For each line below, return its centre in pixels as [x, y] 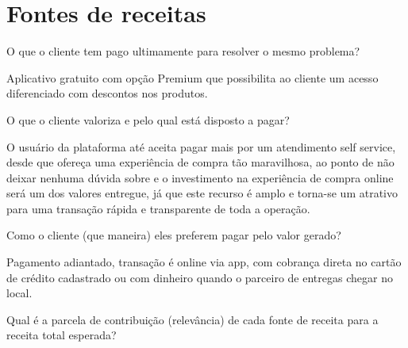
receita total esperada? [62, 335]
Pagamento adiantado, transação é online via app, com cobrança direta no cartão [204, 262]
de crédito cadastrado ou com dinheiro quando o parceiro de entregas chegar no [200, 277]
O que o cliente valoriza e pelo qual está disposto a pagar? [148, 119]
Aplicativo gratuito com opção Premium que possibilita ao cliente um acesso [192, 77]
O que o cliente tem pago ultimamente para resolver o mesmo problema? [183, 51]
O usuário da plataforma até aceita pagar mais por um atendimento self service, [201, 146]
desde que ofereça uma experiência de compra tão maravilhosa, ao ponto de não [200, 162]
